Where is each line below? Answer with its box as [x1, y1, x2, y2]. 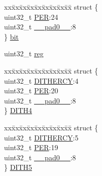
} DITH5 [4, 162, 32, 172]
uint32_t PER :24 [4, 11, 58, 22]
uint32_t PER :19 [4, 142, 58, 153]
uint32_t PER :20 [4, 85, 58, 96]
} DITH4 [4, 105, 32, 116]
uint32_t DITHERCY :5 [4, 132, 79, 143]
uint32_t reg [4, 48, 44, 59]
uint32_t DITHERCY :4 [4, 75, 79, 86]
